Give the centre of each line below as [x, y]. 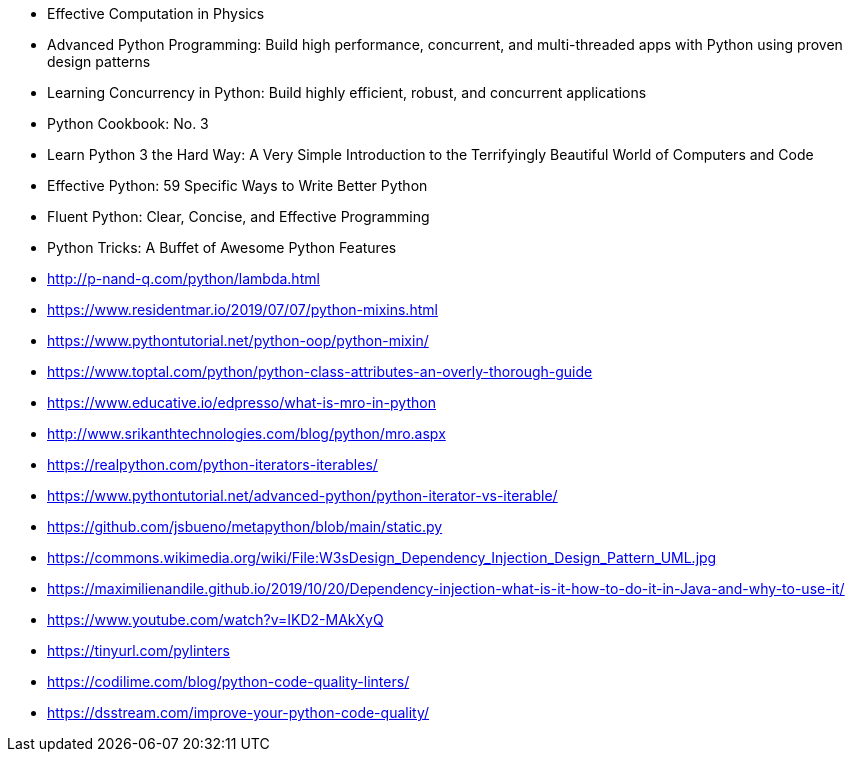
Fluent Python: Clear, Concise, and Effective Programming [238, 216]
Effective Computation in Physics [156, 13]
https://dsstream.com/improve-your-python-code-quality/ [238, 712]
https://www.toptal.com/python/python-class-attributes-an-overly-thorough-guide [320, 371]
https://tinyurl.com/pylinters [138, 650]
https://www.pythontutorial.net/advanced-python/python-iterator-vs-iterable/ [302, 495]
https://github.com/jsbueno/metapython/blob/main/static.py [245, 526]
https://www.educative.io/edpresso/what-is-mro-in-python [241, 402]
